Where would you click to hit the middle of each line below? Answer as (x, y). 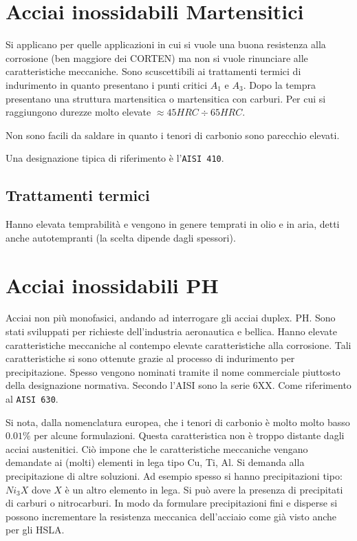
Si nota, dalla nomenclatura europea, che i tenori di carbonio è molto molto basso (178, 422)
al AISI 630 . (32, 399)
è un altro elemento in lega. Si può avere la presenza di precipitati (204, 489)
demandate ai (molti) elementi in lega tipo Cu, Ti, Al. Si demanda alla (155, 462)
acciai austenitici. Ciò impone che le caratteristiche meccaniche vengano (157, 448)
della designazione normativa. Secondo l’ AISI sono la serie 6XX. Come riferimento (178, 385)
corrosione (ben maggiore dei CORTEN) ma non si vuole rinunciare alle (157, 57)
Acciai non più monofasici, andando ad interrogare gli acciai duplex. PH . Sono (171, 318)
